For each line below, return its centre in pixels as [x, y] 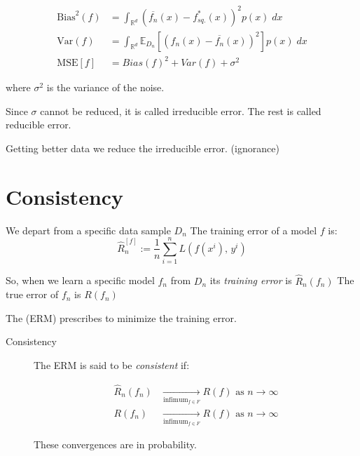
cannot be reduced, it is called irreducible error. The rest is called [181, 110]
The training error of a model [254, 230]
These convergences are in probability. [115, 444]
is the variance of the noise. [105, 87]
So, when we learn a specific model [80, 280]
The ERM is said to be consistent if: [112, 364]
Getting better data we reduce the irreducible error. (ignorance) [143, 148]
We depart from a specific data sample [88, 230]
